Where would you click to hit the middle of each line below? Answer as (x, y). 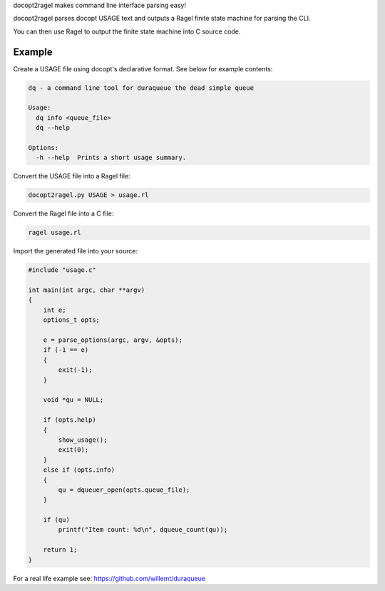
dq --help (53, 128)
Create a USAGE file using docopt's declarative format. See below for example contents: (143, 69)
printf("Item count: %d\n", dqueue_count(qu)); (143, 530)
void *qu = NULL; (73, 400)
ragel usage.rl (55, 233)
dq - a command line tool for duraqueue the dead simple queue (141, 88)
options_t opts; (71, 320)
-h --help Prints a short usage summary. (111, 158)
